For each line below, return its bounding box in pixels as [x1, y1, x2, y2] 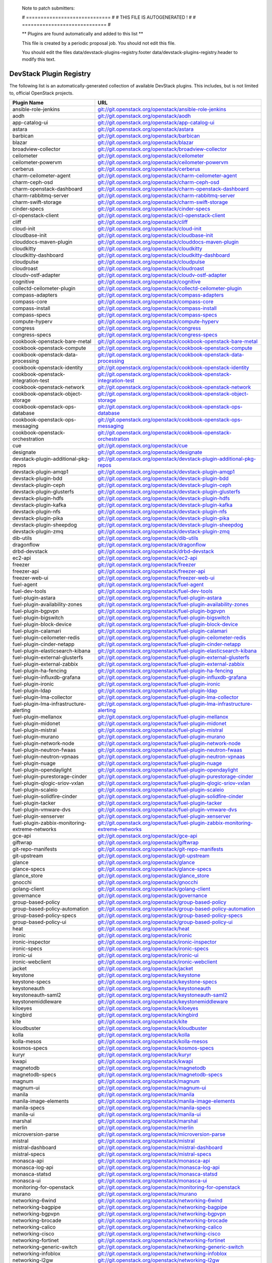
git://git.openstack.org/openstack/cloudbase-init [97, 232, 214, 239]
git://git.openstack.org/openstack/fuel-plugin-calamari [97, 627, 228, 635]
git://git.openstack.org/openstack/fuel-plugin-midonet [97, 720, 227, 727]
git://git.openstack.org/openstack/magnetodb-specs [97, 1071, 223, 1078]
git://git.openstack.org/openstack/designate [97, 449, 202, 456]
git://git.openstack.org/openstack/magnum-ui [97, 1084, 207, 1091]
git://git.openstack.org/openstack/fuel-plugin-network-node [97, 740, 241, 747]
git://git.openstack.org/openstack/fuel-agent [97, 581, 204, 588]
